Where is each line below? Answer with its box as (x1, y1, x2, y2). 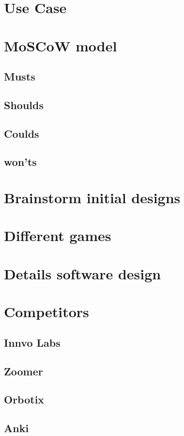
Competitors (4, 302, 89, 322)
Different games (4, 226, 111, 245)
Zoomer (4, 363, 43, 378)
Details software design (4, 263, 161, 283)
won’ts (4, 154, 37, 169)
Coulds (4, 126, 39, 141)
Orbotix (4, 392, 45, 407)
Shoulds (4, 97, 44, 112)
